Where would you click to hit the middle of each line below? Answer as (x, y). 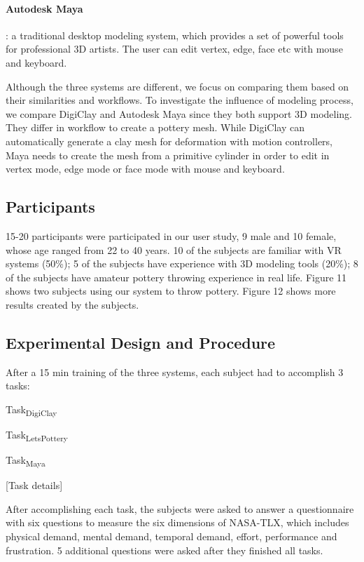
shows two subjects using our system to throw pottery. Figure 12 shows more (171, 291)
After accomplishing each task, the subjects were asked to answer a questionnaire (180, 508)
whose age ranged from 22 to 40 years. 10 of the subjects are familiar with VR (174, 249)
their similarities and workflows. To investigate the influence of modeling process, (180, 100)
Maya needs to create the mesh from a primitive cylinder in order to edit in (168, 155)
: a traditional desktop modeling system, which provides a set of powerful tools (175, 35)
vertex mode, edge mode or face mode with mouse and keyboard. (145, 169)
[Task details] (34, 485)
